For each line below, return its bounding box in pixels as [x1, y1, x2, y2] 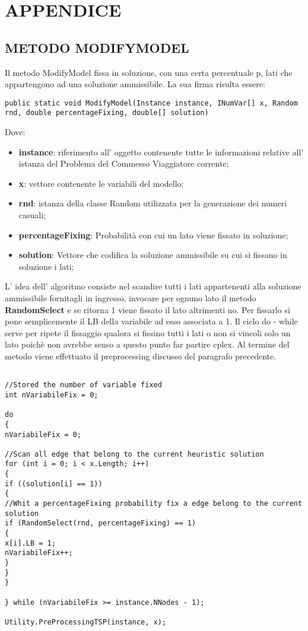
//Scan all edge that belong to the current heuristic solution [5, 450, 264, 458]
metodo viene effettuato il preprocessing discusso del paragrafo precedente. [5, 349, 277, 362]
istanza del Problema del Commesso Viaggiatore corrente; [18, 157, 229, 170]
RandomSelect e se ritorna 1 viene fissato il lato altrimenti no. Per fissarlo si [5, 303, 290, 315]
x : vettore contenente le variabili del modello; [18, 177, 184, 189]
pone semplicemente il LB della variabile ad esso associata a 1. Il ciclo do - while [5, 315, 298, 327]
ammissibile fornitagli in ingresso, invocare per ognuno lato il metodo [5, 292, 256, 304]
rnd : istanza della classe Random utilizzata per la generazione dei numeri [18, 197, 287, 209]
